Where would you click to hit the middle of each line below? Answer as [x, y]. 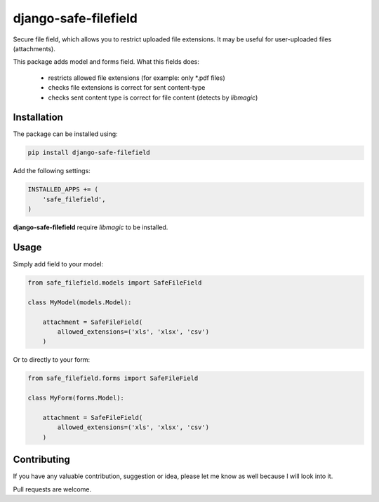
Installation [38, 117]
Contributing [41, 460]
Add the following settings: [52, 171]
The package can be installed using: [66, 134]
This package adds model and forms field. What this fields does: [106, 62]
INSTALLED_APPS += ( [63, 190]
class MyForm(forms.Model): [76, 398]
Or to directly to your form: [52, 360]
